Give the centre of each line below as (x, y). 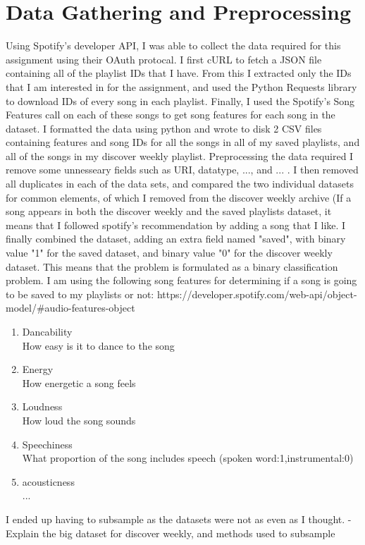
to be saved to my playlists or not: (80, 294)
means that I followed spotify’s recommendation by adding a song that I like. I (176, 225)
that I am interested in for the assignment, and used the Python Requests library (181, 86)
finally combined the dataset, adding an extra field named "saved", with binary (176, 239)
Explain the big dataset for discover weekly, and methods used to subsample (171, 533)
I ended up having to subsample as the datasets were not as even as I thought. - (179, 519)
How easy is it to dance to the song (98, 345)
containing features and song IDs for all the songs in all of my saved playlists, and (183, 142)
